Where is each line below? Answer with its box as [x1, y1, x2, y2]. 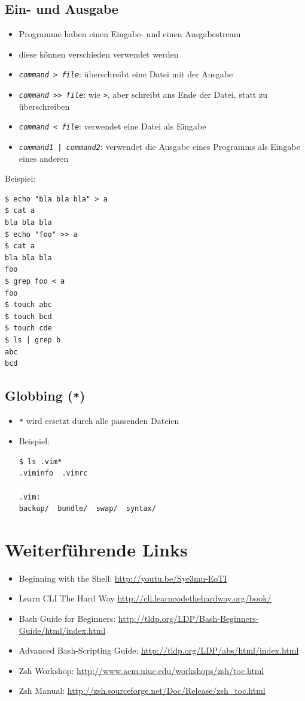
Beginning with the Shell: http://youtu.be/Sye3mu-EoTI [19, 571, 227, 584]
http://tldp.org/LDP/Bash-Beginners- [118, 612, 259, 625]
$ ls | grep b [5, 335, 61, 344]
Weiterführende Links [5, 537, 188, 561]
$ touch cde [5, 324, 52, 333]
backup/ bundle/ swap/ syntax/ [19, 504, 156, 513]
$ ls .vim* [19, 457, 62, 466]
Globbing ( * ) [5, 386, 86, 405]
